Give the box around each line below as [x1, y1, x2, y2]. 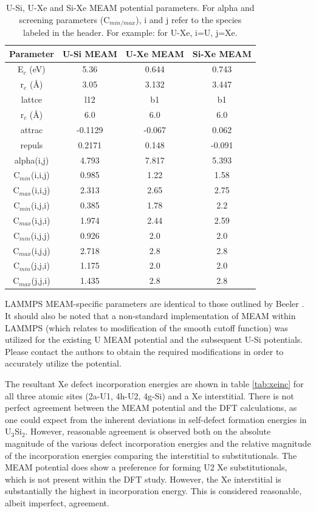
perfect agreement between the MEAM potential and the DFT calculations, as [5, 401, 297, 414]
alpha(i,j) [14, 153, 49, 166]
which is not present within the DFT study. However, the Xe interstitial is [5, 472, 281, 485]
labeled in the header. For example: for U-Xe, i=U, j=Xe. [23, 26, 238, 39]
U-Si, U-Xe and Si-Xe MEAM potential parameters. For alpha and [6, 1, 255, 13]
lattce [21, 93, 43, 106]
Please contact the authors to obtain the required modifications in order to [5, 345, 284, 357]
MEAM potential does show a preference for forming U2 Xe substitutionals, [5, 461, 287, 473]
